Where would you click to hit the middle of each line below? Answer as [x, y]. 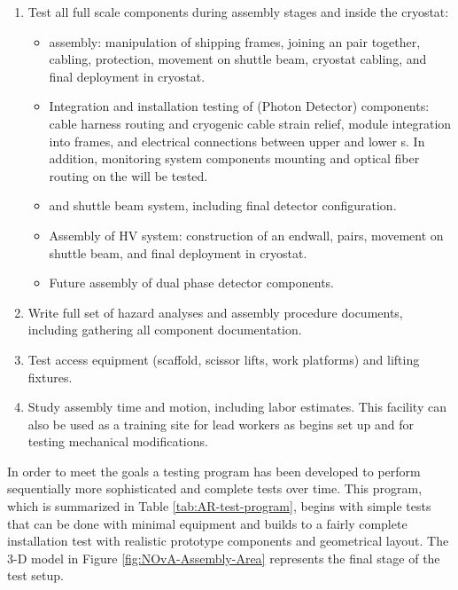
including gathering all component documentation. [165, 330]
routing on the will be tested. [128, 175]
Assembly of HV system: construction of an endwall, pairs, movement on [246, 235]
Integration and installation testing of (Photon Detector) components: [239, 106]
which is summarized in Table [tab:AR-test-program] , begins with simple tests [219, 506]
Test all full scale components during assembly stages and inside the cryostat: [238, 12]
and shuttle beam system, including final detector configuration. [223, 205]
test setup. [35, 575]
